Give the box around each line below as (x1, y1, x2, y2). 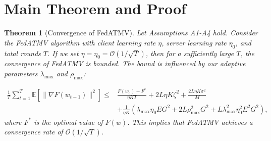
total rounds (4, 48, 41, 58)
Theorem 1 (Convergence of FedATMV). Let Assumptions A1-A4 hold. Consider (4, 27, 258, 38)
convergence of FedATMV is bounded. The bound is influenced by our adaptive (4, 58, 246, 69)
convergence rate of (4, 126, 63, 137)
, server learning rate (161, 37, 227, 48)
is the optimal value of (34, 116, 103, 127)
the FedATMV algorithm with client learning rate (4, 37, 156, 48)
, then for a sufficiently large (145, 48, 234, 58)
